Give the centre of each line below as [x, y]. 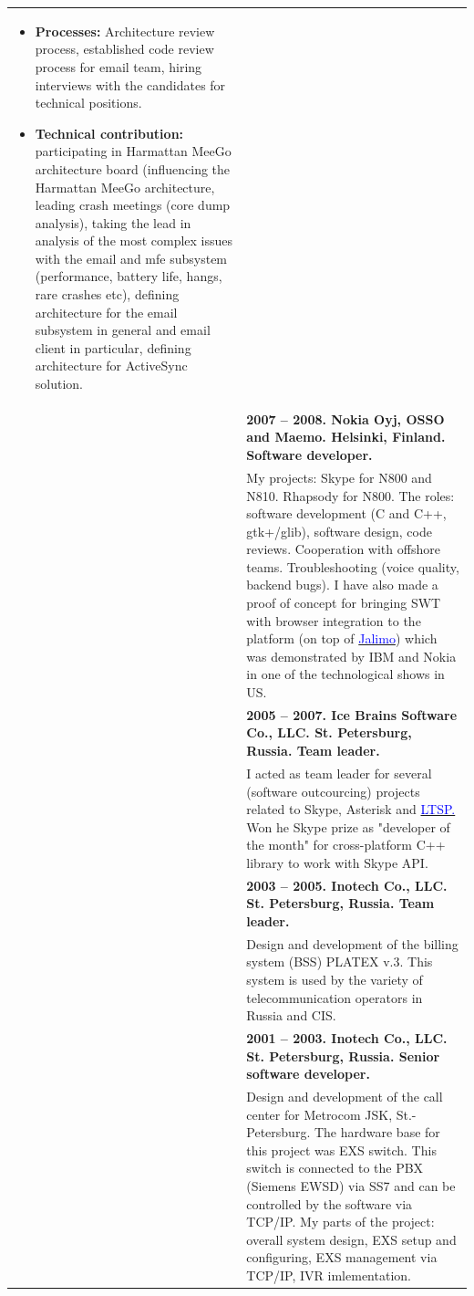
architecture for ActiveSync [111, 366]
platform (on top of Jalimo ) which [342, 638]
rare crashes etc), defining [107, 294]
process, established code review [124, 49]
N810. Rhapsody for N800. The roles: [350, 495]
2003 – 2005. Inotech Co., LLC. [347, 885]
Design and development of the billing [352, 943]
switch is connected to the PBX [335, 1168]
